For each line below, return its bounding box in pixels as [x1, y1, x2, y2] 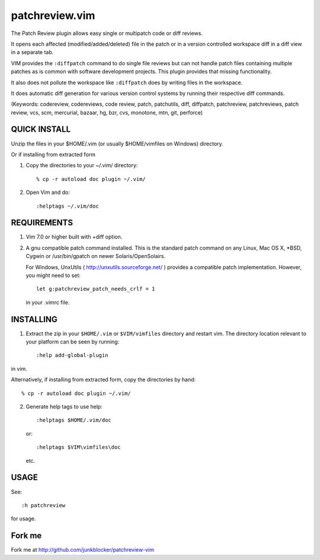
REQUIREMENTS [11, 218, 73, 228]
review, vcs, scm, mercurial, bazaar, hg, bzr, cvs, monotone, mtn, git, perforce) [11, 109, 203, 116]
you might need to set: [25, 272, 81, 279]
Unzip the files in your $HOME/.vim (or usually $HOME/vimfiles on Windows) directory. [11, 140, 223, 147]
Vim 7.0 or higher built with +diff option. [25, 233, 123, 240]
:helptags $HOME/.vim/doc [36, 417, 112, 424]
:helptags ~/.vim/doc [36, 202, 99, 209]
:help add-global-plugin [36, 352, 108, 359]
